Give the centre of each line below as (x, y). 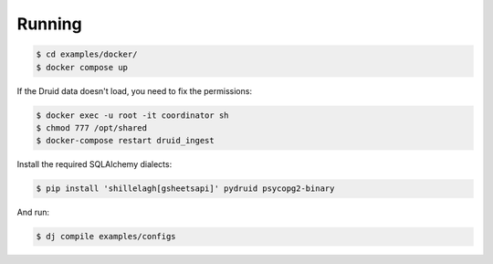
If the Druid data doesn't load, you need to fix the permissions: (135, 90)
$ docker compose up (82, 67)
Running (49, 24)
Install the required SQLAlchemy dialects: (94, 164)
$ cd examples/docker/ (87, 54)
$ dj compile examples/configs (106, 237)
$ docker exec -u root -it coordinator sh (132, 115)
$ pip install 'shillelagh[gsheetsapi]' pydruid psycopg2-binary (185, 189)
